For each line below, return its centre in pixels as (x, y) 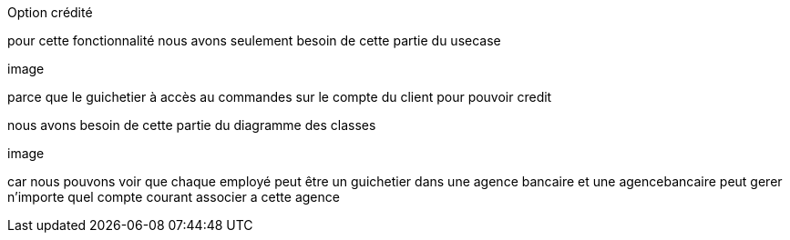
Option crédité (50, 12)
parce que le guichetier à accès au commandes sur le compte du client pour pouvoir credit (280, 97)
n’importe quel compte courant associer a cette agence (174, 197)
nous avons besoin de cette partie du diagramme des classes (192, 125)
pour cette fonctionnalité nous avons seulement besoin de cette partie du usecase (254, 40)
